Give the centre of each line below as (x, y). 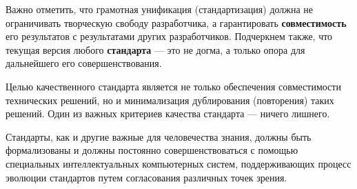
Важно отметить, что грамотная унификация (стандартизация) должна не (160, 9)
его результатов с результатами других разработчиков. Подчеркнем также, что (169, 36)
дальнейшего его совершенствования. (84, 63)
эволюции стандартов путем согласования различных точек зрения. (146, 177)
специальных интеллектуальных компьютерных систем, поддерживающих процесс (178, 163)
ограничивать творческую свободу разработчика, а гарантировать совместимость (176, 22)
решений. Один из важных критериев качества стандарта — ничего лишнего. (168, 113)
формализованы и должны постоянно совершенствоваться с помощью (152, 150)
